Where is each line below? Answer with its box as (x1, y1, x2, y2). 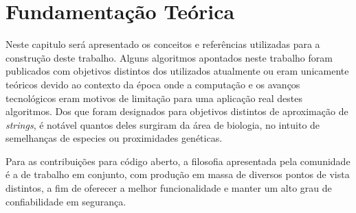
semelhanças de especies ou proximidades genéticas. (5, 131, 223, 145)
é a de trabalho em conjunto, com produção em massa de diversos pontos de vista (5, 167, 350, 181)
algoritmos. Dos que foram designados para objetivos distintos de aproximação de (5, 104, 348, 118)
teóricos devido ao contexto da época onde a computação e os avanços (5, 77, 300, 91)
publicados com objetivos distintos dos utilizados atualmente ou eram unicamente (5, 64, 349, 78)
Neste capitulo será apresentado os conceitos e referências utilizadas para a (5, 37, 320, 51)
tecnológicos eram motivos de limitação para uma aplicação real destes (5, 90, 303, 105)
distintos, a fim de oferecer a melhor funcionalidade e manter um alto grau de (5, 181, 332, 195)
